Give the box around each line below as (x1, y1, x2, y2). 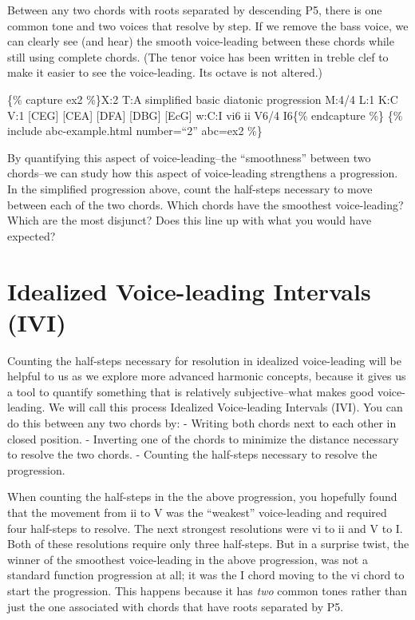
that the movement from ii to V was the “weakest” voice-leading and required (7, 503, 387, 520)
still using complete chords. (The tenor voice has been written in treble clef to (7, 48, 389, 65)
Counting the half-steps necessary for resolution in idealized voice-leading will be (7, 352, 402, 368)
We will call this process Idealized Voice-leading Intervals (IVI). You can (49, 399, 403, 415)
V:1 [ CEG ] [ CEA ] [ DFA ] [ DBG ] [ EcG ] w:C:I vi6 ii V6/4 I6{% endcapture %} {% (7, 106, 403, 123)
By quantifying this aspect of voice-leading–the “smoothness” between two (7, 149, 371, 165)
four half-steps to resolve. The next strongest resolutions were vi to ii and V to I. (7, 519, 403, 536)
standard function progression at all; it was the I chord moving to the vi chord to (7, 566, 405, 583)
